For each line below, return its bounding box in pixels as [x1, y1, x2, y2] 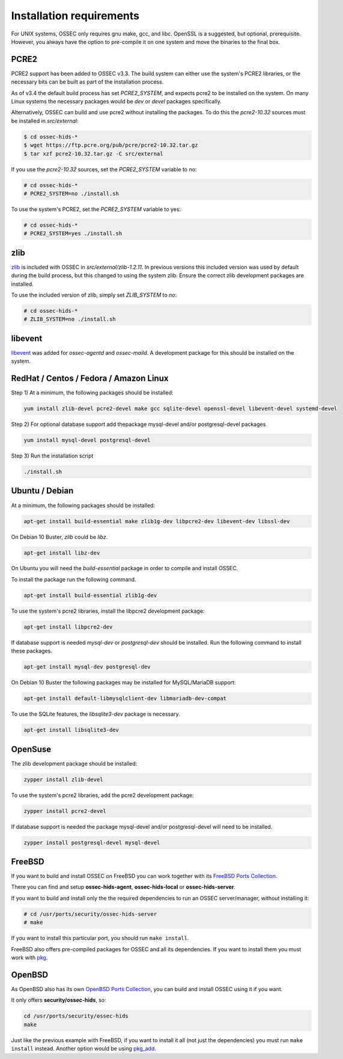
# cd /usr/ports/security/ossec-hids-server [23, 910, 157, 917]
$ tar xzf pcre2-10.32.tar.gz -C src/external [23, 150, 163, 157]
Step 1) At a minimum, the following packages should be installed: [11, 389, 174, 396]
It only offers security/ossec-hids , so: [11, 996, 106, 1004]
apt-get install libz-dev [23, 549, 100, 556]
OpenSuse [11, 744, 52, 754]
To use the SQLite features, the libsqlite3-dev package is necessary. [11, 710, 180, 718]
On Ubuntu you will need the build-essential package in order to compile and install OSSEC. [11, 565, 238, 572]
